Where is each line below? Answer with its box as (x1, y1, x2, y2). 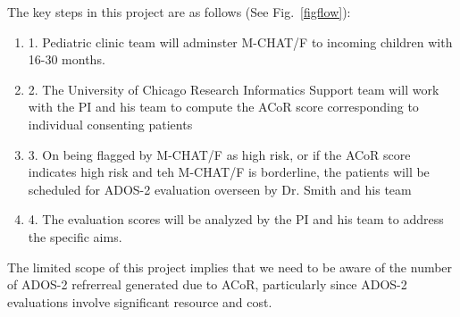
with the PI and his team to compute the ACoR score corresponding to (28, 97, 419, 116)
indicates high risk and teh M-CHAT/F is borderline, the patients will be (28, 163, 430, 181)
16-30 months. (28, 50, 105, 69)
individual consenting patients (28, 114, 193, 133)
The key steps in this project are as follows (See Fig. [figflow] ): (7, 3, 351, 21)
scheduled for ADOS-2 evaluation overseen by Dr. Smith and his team (28, 179, 412, 198)
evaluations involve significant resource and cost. (7, 292, 272, 311)
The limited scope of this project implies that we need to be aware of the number (7, 257, 453, 276)
